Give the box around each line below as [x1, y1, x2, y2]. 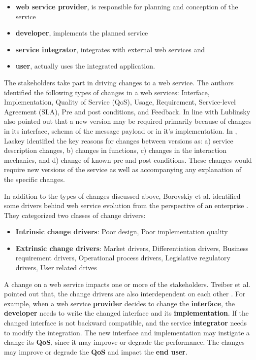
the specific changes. [4, 174, 65, 184]
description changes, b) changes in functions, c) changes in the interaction [4, 145, 226, 155]
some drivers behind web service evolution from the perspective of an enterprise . [4, 200, 249, 211]
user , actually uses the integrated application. [15, 61, 155, 71]
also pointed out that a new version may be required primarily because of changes [4, 116, 252, 126]
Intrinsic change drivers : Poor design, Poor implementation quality [15, 226, 228, 237]
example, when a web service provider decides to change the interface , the [4, 298, 235, 308]
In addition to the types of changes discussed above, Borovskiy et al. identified [4, 190, 241, 201]
